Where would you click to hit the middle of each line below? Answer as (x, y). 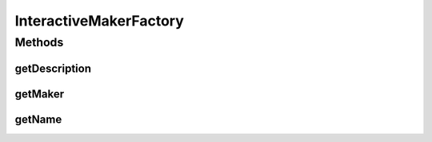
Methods (39, 42)
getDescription (53, 68)
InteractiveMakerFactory (99, 21)
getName (38, 119)
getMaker (40, 94)
